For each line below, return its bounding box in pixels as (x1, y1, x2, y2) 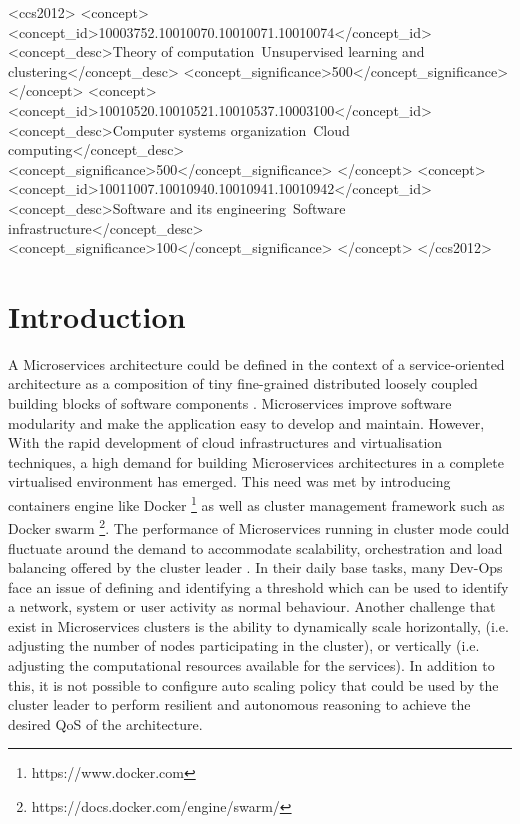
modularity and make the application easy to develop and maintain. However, (8, 412, 485, 433)
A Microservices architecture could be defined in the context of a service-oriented (8, 353, 505, 374)
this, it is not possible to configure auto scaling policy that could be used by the (8, 674, 499, 695)
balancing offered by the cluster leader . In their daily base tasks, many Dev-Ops (8, 557, 503, 578)
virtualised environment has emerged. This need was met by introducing (8, 471, 451, 492)
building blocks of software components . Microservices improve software (8, 393, 452, 414)
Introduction (8, 295, 186, 336)
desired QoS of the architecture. (8, 713, 203, 734)
